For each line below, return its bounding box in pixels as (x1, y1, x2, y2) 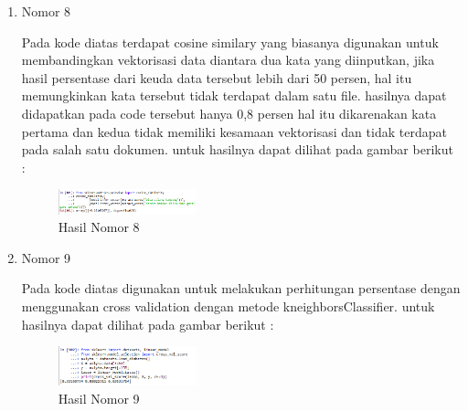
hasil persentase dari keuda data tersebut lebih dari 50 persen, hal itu (21, 68, 412, 87)
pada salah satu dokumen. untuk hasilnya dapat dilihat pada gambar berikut (21, 140, 453, 159)
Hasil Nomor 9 (58, 388, 140, 407)
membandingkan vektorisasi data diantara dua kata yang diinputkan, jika (21, 50, 435, 69)
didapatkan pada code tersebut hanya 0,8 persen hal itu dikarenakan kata (21, 103, 437, 122)
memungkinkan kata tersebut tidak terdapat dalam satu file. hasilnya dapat (21, 86, 447, 105)
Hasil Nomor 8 (58, 217, 140, 237)
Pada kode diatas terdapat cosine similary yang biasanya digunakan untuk (21, 32, 439, 51)
